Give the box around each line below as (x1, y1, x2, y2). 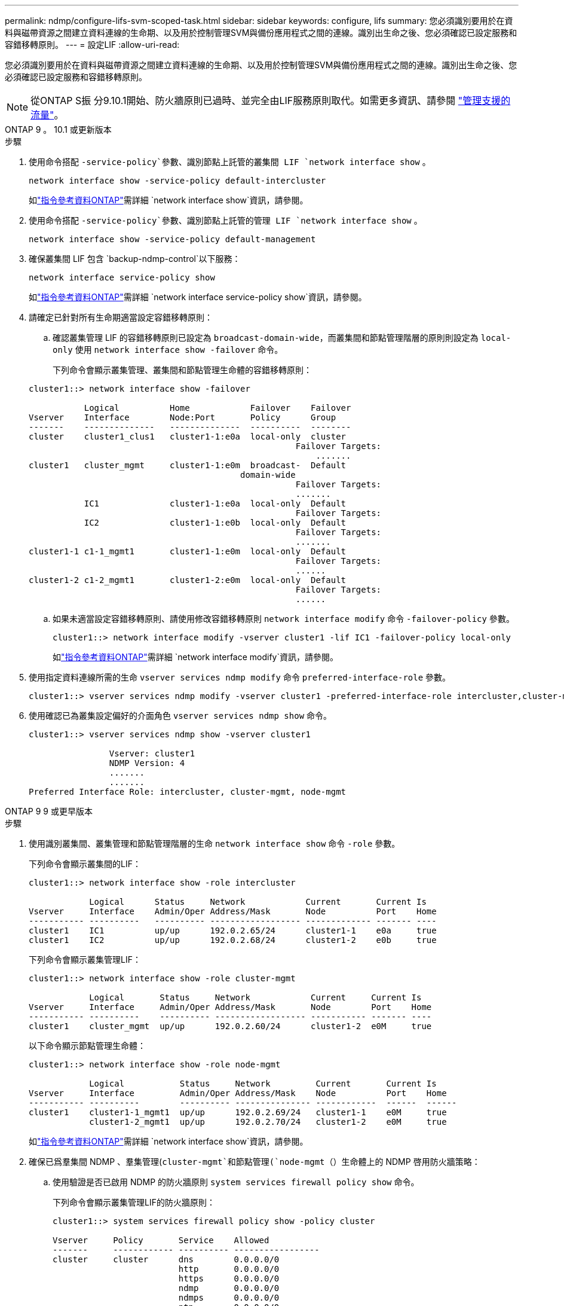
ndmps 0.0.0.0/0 (178, 1293, 280, 1302)
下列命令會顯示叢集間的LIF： (29, 859, 141, 869)
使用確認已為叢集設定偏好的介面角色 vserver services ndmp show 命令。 (29, 710, 332, 721)
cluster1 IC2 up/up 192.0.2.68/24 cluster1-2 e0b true (29, 935, 437, 945)
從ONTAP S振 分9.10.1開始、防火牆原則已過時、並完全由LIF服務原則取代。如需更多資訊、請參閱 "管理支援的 (30, 94, 511, 106)
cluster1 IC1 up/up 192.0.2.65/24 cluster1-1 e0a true (29, 926, 437, 935)
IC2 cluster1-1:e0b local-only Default (84, 518, 347, 527)
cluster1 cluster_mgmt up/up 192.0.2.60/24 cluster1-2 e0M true (29, 1021, 432, 1031)
